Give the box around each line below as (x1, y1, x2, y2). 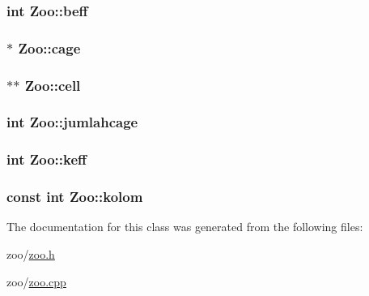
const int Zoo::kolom (6, 187, 143, 207)
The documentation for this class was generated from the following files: (6, 218, 363, 235)
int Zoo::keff (6, 149, 87, 169)
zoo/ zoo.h (6, 246, 55, 263)
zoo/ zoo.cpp (6, 272, 66, 290)
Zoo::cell (24, 75, 81, 95)
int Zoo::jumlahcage (6, 112, 138, 132)
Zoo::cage (18, 37, 81, 58)
